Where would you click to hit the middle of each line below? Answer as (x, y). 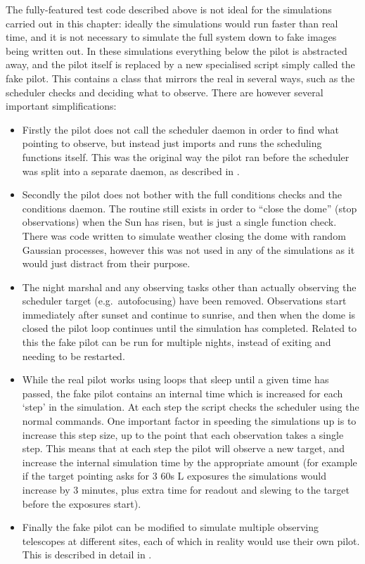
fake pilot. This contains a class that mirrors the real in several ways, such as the (180, 78)
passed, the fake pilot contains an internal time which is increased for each (182, 393)
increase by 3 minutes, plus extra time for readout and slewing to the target (186, 489)
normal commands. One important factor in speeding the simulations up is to (189, 421)
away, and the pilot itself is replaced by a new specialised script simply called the (180, 64)
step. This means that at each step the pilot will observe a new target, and (183, 448)
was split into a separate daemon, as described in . (131, 171)
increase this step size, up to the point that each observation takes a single (183, 434)
